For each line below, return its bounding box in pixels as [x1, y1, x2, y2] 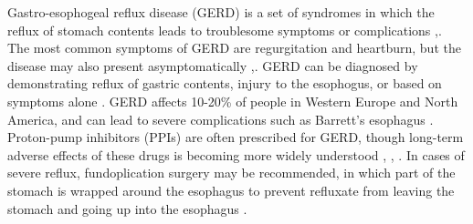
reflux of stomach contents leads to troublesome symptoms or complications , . [7, 20, 442, 39]
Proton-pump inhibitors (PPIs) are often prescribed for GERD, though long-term [7, 127, 464, 147]
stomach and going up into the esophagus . [7, 199, 247, 218]
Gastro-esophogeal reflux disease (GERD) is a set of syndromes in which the [7, 3, 435, 21]
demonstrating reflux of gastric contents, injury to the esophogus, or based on [7, 74, 442, 93]
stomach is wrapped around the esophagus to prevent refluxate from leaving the [7, 180, 455, 199]
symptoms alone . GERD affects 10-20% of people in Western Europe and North [7, 91, 458, 110]
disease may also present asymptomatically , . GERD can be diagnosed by [7, 56, 418, 75]
